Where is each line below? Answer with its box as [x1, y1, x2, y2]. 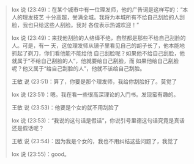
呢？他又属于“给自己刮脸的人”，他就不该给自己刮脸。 [11, 65, 146, 72]
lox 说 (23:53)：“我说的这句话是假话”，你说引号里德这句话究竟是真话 [11, 117, 185, 124]
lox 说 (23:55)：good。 [11, 151, 70, 158]
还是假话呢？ [11, 125, 44, 132]
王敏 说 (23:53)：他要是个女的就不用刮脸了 [11, 104, 120, 111]
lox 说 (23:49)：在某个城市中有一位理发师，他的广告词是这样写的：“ [11, 6, 183, 13]
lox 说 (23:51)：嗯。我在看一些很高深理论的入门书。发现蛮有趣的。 [11, 91, 179, 98]
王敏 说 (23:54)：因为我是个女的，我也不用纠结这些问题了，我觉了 [11, 138, 179, 144]
